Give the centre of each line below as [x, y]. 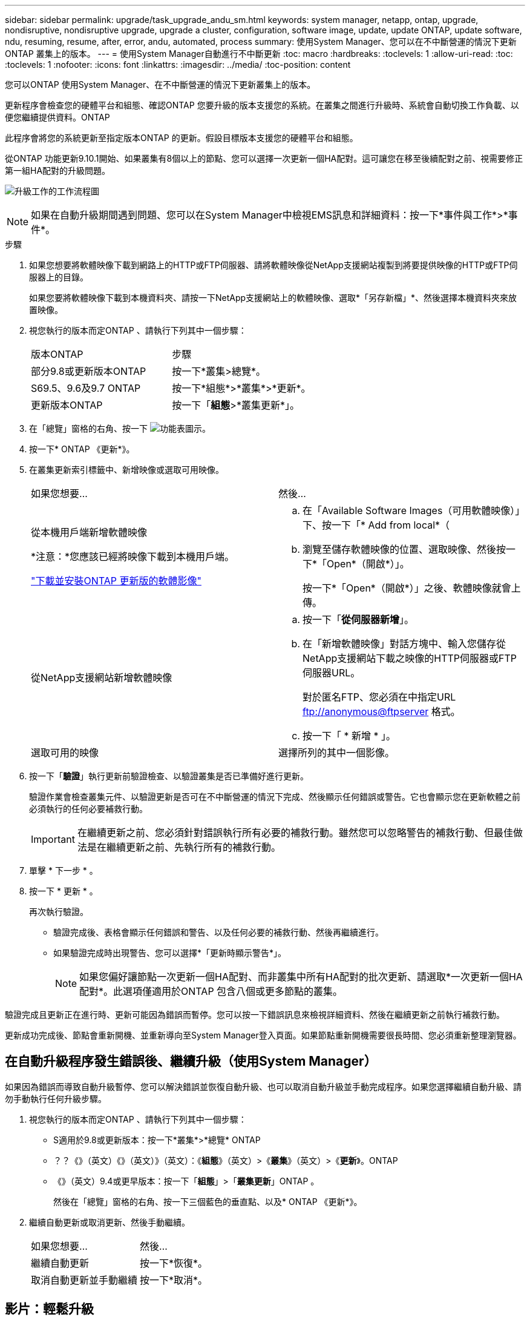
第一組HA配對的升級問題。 [58, 170]
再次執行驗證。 [59, 912]
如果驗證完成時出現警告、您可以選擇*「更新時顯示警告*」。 [170, 953]
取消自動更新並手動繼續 [84, 1280]
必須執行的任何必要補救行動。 [88, 809]
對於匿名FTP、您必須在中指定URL [379, 697]
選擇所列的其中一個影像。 [337, 753]
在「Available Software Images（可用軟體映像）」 [411, 510]
